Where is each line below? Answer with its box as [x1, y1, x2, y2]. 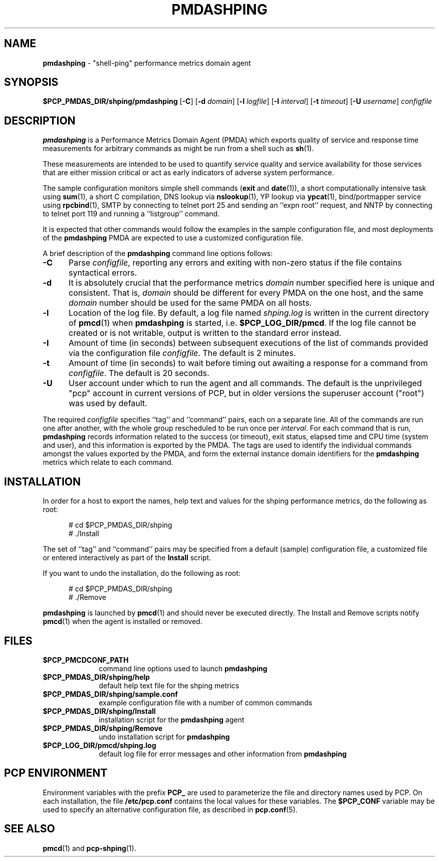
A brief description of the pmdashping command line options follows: [43, 249, 273, 258]
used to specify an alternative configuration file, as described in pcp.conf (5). [43, 805, 298, 814]
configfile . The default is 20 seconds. [68, 368, 209, 379]
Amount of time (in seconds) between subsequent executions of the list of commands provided [68, 338, 428, 348]
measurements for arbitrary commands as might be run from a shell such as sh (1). [43, 144, 314, 153]
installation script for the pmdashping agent [99, 715, 245, 724]
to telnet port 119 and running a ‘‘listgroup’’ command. [43, 209, 220, 218]
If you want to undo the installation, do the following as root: [43, 569, 241, 578]
